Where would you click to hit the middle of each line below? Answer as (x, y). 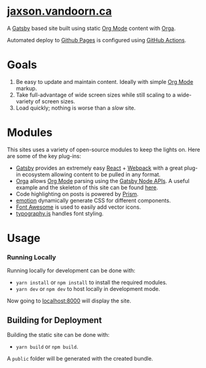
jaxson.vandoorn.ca (59, 11)
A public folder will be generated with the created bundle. (80, 359)
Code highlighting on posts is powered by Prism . (77, 193)
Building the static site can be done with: (58, 335)
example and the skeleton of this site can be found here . (87, 187)
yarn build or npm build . (47, 347)
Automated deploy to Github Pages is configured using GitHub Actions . (97, 40)
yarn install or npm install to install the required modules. (91, 282)
